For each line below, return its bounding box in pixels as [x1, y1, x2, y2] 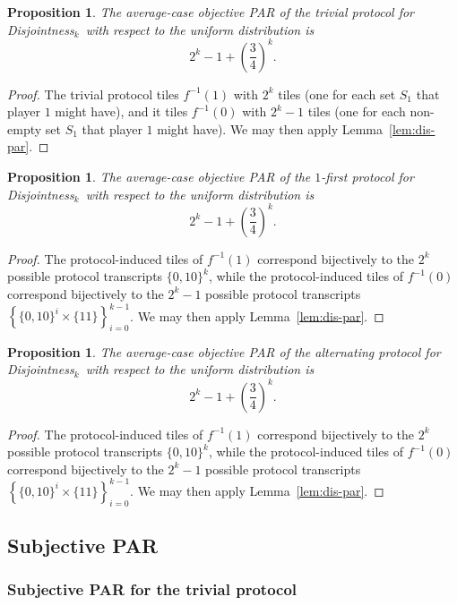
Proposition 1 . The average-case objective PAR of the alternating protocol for [7, 342, 441, 361]
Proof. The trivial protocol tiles [7, 84, 179, 103]
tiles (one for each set [278, 84, 396, 103]
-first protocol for [321, 167, 414, 186]
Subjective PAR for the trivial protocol [7, 578, 297, 601]
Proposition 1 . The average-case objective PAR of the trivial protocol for [7, 3, 415, 21]
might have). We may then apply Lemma [157, 119, 384, 138]
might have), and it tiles [55, 102, 188, 121]
